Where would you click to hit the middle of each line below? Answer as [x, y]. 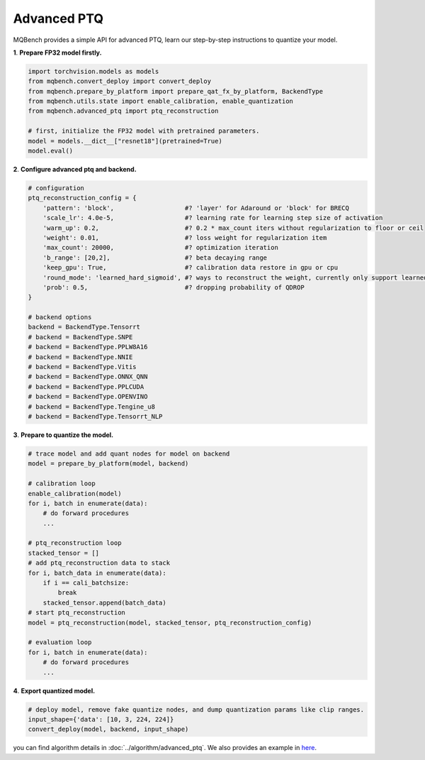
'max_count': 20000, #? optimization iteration [161, 248]
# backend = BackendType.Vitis [83, 367]
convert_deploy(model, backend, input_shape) [108, 729]
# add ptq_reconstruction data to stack [99, 563]
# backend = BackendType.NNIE [80, 357]
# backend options [60, 317]
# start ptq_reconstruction [76, 613]
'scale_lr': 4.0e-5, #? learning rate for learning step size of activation [213, 218]
